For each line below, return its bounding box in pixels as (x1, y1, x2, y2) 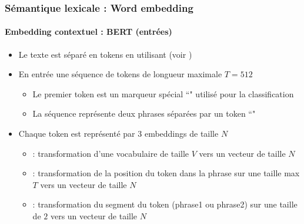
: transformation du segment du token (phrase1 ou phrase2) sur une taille (32, 198, 298, 210)
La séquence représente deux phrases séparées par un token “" (32, 107, 256, 120)
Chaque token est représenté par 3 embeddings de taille (18, 127, 219, 140)
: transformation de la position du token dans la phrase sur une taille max (32, 167, 300, 179)
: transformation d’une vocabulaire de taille (32, 147, 189, 159)
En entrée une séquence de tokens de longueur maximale (18, 68, 222, 80)
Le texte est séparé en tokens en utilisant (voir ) (18, 48, 192, 60)
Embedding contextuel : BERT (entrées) (5, 25, 172, 38)
